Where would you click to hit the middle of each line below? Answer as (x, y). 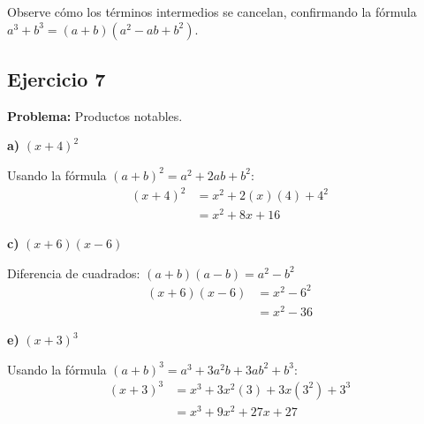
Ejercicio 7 (57, 78)
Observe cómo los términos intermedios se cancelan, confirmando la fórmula (212, 11)
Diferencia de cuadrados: (74, 273)
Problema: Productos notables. (95, 115)
